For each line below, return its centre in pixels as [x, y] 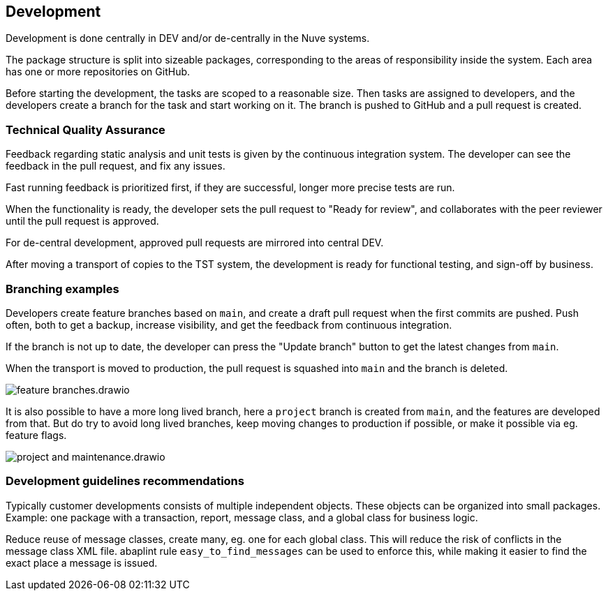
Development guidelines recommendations [125, 481]
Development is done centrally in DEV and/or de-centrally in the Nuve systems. [188, 38]
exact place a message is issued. [82, 563]
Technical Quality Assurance [86, 129]
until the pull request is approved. [82, 221]
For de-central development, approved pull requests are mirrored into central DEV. [195, 243]
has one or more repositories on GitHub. [98, 72]
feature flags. [36, 435]
